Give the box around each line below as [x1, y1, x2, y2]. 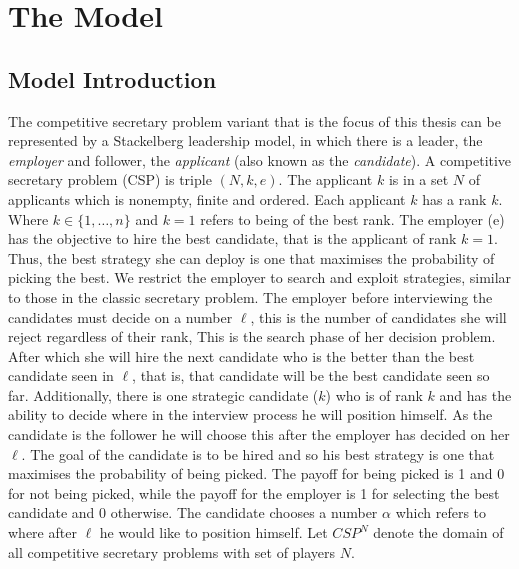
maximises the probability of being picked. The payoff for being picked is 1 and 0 [8, 463, 505, 484]
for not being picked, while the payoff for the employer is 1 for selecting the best [8, 482, 500, 503]
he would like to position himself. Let [99, 522, 328, 543]
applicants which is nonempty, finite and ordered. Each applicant [8, 188, 406, 209]
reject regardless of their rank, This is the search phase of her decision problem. [8, 326, 496, 347]
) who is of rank [325, 384, 423, 405]
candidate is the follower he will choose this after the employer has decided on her [8, 424, 510, 445]
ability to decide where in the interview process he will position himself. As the [8, 404, 493, 425]
